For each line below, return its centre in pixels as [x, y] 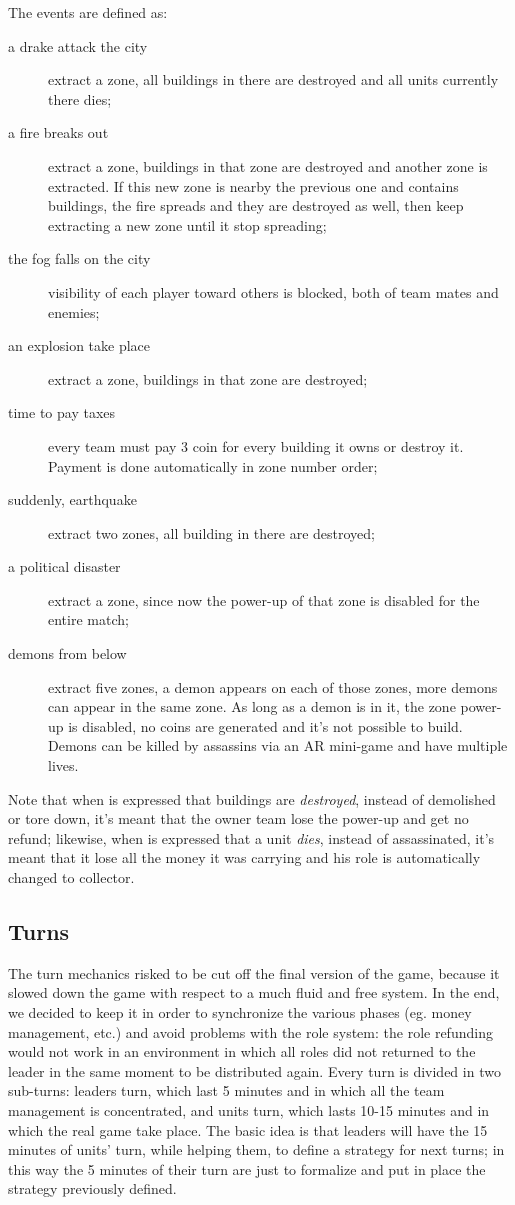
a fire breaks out [58, 132]
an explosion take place [79, 345]
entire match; [88, 619]
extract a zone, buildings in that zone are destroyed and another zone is [268, 165]
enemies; [74, 311]
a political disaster [64, 566]
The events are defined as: [88, 12]
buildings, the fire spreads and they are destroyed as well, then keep [256, 205]
